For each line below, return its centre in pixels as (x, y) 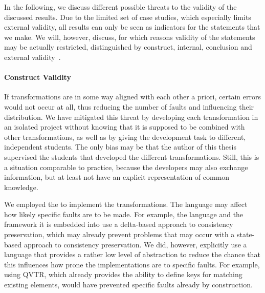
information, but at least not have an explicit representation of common (117, 177)
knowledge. (21, 187)
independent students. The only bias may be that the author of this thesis (120, 147)
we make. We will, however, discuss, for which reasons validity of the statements (130, 37)
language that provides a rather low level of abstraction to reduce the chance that (132, 254)
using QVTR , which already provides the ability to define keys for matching (123, 274)
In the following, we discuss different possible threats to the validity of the (120, 7)
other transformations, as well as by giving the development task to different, (125, 137)
